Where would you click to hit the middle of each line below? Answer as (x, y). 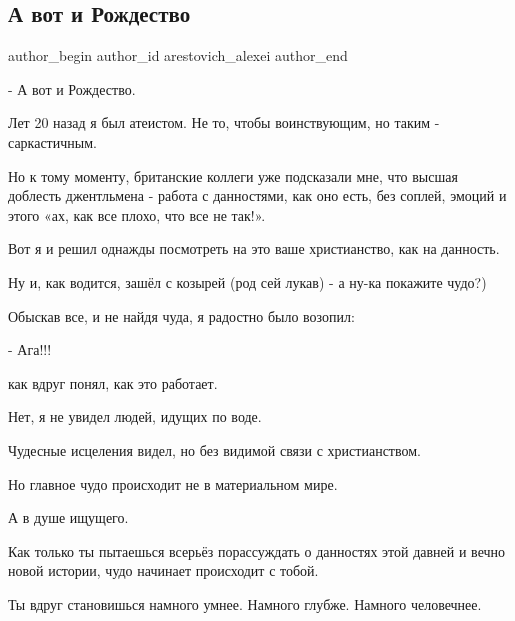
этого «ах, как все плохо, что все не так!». (137, 214)
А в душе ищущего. (68, 517)
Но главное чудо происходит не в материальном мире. (173, 483)
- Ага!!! (30, 349)
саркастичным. (52, 141)
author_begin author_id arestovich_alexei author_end (178, 55)
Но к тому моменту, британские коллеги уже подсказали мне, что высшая (233, 175)
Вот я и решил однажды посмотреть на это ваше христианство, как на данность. (254, 248)
